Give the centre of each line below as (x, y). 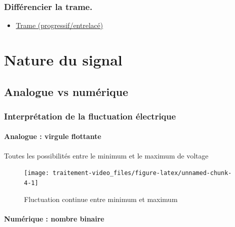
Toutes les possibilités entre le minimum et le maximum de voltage (106, 155)
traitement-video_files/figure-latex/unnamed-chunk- (142, 173)
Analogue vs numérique (66, 91)
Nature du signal (63, 59)
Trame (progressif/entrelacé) (59, 25)
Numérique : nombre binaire (54, 218)
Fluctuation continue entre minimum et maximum (101, 199)
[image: (37, 173)
